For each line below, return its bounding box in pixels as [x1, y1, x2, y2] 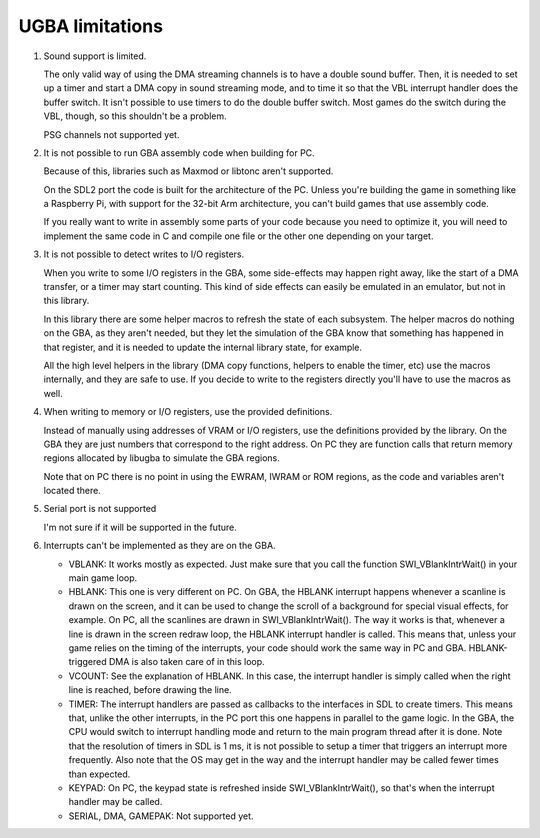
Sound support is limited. [43, 50, 147, 62]
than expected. [68, 768, 131, 780]
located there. [43, 485, 102, 497]
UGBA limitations [18, 15, 164, 37]
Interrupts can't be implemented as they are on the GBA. [43, 540, 276, 552]
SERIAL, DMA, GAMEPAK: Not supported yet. [68, 810, 254, 822]
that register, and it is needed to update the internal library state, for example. [43, 341, 363, 353]
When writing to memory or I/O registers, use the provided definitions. [43, 406, 333, 418]
